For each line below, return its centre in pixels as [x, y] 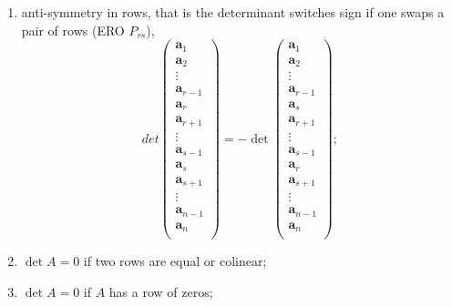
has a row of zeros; [161, 291]
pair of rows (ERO [73, 30]
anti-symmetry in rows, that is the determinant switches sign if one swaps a [233, 12]
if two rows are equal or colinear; [175, 261]
